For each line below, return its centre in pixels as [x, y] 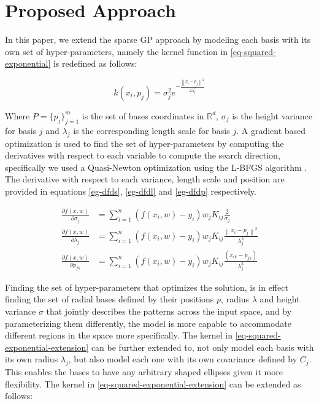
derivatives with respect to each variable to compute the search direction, [143, 155]
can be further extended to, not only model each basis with [202, 347]
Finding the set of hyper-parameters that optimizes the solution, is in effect [147, 287]
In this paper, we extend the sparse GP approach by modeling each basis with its [158, 39]
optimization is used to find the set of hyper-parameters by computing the [144, 143]
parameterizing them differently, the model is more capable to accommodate [148, 323]
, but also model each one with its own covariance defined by [183, 359]
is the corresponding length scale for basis [152, 130]
